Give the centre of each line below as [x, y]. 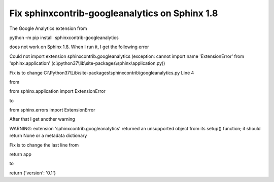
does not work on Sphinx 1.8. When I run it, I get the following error [79, 47]
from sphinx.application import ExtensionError [58, 91]
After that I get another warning [42, 119]
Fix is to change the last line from [44, 145]
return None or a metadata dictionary [48, 136]
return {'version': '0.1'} [32, 173]
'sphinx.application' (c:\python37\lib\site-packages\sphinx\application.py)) [87, 63]
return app [20, 154]
